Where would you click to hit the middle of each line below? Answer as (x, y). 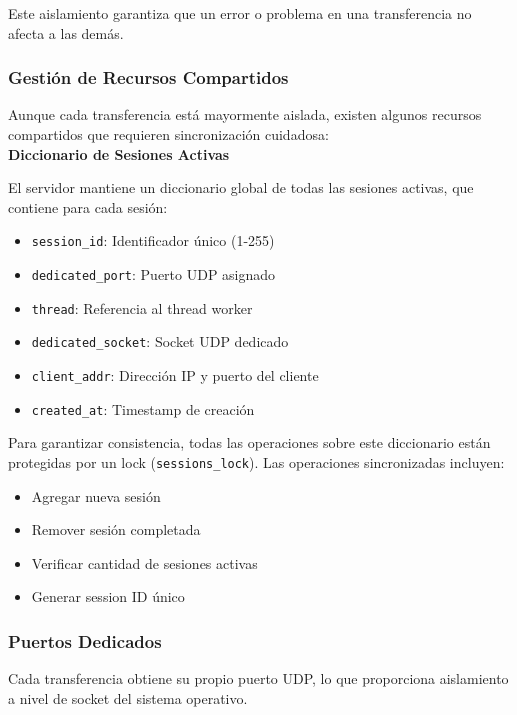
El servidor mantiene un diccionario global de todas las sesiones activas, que (241, 187)
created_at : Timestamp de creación (143, 408)
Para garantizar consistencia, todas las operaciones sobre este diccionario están (249, 442)
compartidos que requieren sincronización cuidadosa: (168, 134)
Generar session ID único (108, 596)
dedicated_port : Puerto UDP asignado (153, 274)
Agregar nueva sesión (96, 495)
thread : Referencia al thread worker (142, 307)
